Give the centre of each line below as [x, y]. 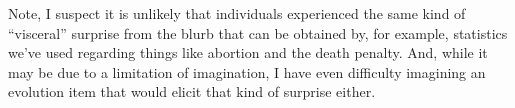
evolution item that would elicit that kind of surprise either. [192, 91]
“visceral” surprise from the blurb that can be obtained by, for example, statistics [258, 32]
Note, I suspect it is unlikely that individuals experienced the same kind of [237, 13]
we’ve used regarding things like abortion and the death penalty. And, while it [248, 52]
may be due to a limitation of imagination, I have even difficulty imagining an [247, 71]
